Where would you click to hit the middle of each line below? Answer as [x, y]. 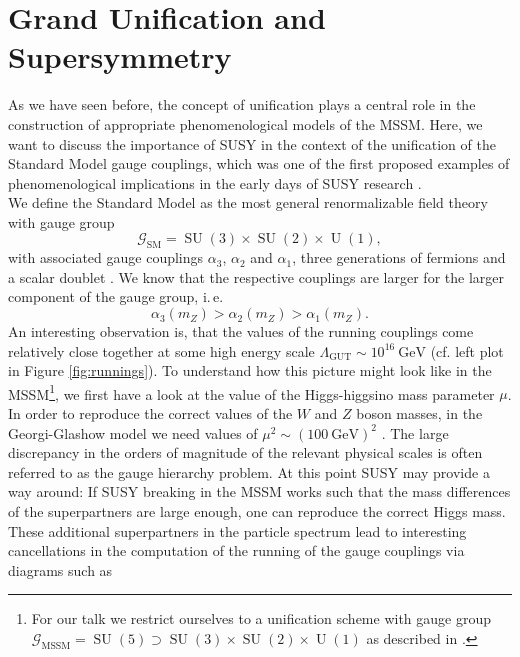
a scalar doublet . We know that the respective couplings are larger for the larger [256, 276]
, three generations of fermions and [399, 257]
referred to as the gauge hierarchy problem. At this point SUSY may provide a [249, 471]
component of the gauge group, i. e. [116, 296]
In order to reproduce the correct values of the [150, 413]
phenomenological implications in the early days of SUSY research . [215, 182]
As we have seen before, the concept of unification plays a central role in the [242, 104]
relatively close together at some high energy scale [161, 350]
